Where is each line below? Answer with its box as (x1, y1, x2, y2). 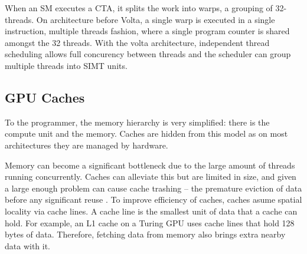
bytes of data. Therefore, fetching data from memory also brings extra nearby (5, 228, 286, 240)
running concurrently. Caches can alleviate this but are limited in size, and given (5, 170, 296, 183)
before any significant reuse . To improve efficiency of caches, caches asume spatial (5, 193, 302, 206)
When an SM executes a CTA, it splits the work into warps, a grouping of (5, 2, 273, 14)
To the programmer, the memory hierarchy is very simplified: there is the (5, 116, 270, 128)
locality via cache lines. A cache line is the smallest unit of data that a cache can (5, 204, 298, 217)
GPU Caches (5, 88, 85, 106)
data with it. (5, 239, 51, 252)
